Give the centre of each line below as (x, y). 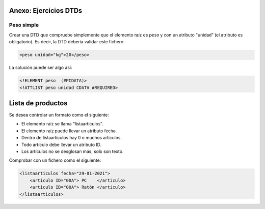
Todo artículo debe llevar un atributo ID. (61, 145)
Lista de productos (38, 103)
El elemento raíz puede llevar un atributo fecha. (69, 131)
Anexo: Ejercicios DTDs (46, 11)
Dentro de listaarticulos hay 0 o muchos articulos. (72, 138)
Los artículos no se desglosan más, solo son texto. (72, 151)
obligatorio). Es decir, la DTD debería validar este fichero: (67, 42)
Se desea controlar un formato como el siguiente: (59, 115)
